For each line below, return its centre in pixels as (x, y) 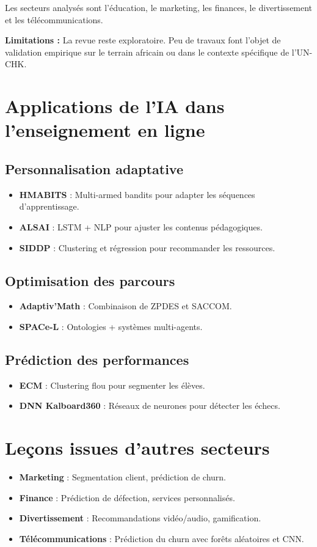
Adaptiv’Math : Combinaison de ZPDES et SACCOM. (126, 306)
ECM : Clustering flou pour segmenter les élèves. (112, 385)
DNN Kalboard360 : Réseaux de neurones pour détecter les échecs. (150, 406)
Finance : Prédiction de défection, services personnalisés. (127, 497)
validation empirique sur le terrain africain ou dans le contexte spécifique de (147, 52)
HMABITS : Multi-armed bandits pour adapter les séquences (137, 194)
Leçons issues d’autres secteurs (137, 448)
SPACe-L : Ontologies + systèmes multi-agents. (111, 326)
